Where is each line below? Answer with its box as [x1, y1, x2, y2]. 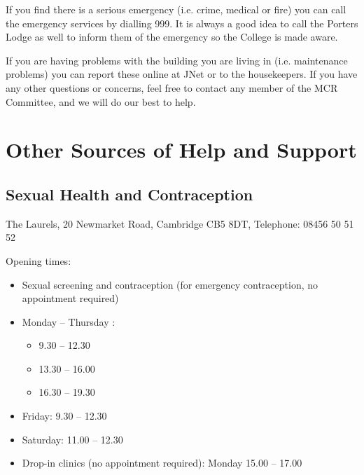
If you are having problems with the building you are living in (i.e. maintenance [6, 53, 348, 67]
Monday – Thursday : [22, 314, 115, 329]
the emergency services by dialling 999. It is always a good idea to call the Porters [6, 15, 358, 30]
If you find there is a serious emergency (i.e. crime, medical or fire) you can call [6, 2, 346, 16]
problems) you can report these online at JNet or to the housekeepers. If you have [6, 67, 358, 81]
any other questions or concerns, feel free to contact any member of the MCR [6, 80, 338, 95]
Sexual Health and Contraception [6, 183, 253, 205]
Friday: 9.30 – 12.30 [22, 408, 107, 423]
